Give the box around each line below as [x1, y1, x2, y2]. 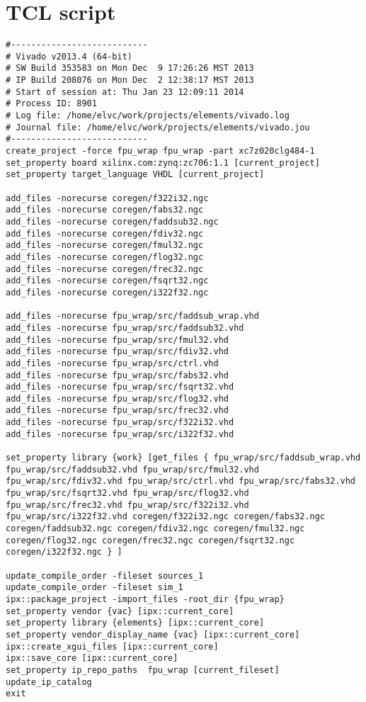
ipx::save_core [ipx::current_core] [6, 653, 178, 664]
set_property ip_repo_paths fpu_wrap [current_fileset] [6, 664, 280, 675]
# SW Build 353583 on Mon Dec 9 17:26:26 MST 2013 [6, 63, 254, 74]
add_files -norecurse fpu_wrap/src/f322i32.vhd [6, 417, 234, 428]
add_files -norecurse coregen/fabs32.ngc [6, 205, 204, 215]
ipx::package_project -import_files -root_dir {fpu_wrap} [6, 594, 285, 604]
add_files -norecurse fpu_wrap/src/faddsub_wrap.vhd [6, 311, 259, 322]
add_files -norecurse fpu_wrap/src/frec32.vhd [6, 405, 229, 416]
